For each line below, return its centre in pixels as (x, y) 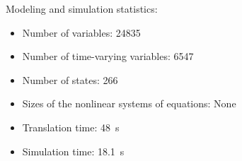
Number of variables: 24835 (81, 32)
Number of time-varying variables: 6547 (108, 56)
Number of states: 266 (70, 79)
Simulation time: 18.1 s (73, 151)
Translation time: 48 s (71, 127)
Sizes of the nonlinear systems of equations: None (129, 103)
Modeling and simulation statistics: (82, 8)
